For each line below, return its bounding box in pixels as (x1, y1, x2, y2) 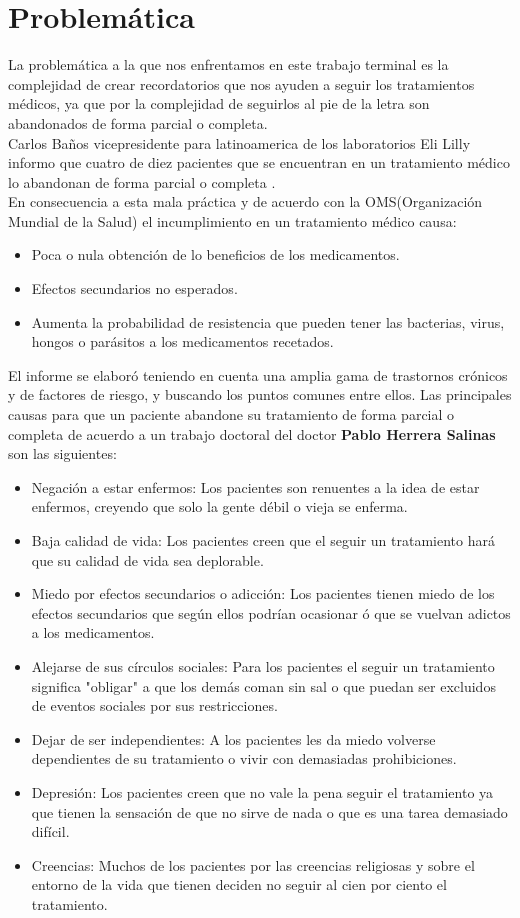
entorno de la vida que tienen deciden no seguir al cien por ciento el (31, 874, 447, 895)
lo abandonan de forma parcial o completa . (8, 171, 276, 192)
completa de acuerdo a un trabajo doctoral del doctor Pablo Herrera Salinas (8, 423, 496, 444)
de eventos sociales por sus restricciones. (31, 695, 278, 716)
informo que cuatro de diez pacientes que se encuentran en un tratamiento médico (8, 152, 510, 173)
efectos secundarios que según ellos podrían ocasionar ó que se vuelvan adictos (31, 602, 511, 623)
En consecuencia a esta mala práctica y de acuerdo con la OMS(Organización (8, 191, 483, 212)
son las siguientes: (8, 443, 117, 464)
